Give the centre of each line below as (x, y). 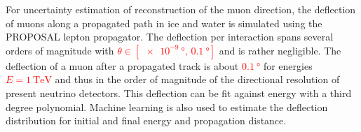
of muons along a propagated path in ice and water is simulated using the (164, 23)
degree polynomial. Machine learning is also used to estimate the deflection (167, 107)
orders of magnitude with (60, 50)
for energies (288, 65)
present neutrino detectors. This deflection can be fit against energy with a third (179, 93)
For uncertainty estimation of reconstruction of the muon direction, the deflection (181, 9)
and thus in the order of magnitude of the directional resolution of (197, 79)
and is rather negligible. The (280, 50)
